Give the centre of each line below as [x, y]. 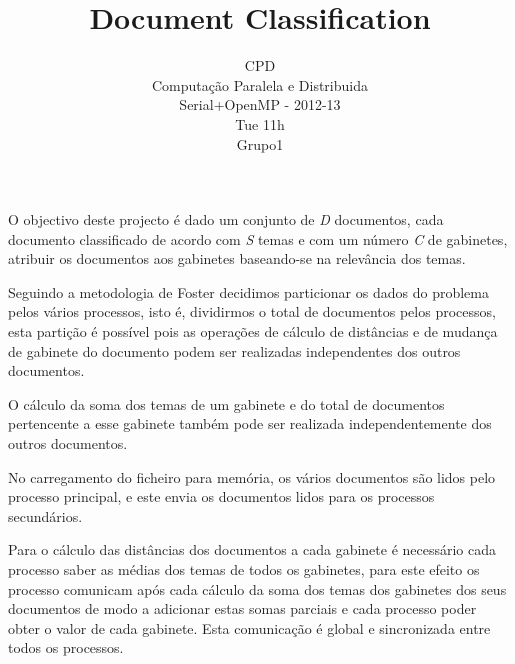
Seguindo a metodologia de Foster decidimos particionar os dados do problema [248, 291]
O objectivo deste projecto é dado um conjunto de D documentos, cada [226, 219]
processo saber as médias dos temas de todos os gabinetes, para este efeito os [244, 569]
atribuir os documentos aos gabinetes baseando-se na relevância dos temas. [237, 258]
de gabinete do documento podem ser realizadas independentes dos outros [234, 350]
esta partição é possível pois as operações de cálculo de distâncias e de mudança [253, 331]
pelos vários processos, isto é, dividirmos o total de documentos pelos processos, [252, 311]
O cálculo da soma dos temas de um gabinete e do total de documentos [226, 403]
